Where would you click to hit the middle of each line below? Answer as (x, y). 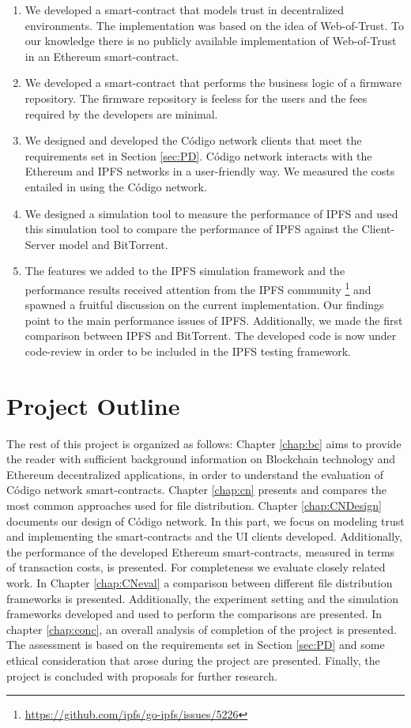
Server (40, 244)
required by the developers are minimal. (121, 113)
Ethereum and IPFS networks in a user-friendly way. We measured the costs (210, 171)
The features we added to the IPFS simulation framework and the (185, 271)
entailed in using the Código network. (116, 186)
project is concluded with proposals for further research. (142, 675)
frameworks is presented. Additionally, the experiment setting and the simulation (203, 598)
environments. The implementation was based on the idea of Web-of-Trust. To (214, 25)
